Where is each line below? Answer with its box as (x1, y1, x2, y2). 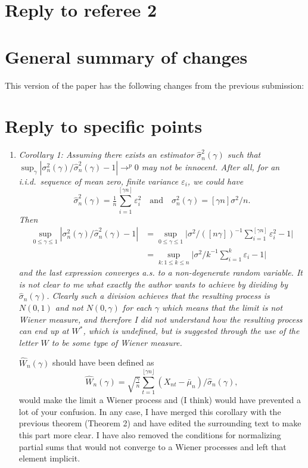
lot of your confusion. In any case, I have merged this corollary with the (18, 405, 281, 417)
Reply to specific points (5, 114, 203, 138)
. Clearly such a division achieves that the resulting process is (46, 289, 270, 302)
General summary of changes (5, 44, 248, 68)
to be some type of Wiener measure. (51, 336, 182, 348)
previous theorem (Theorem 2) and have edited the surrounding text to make (18, 417, 301, 429)
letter (18, 336, 38, 348)
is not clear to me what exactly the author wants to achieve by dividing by (18, 277, 288, 290)
